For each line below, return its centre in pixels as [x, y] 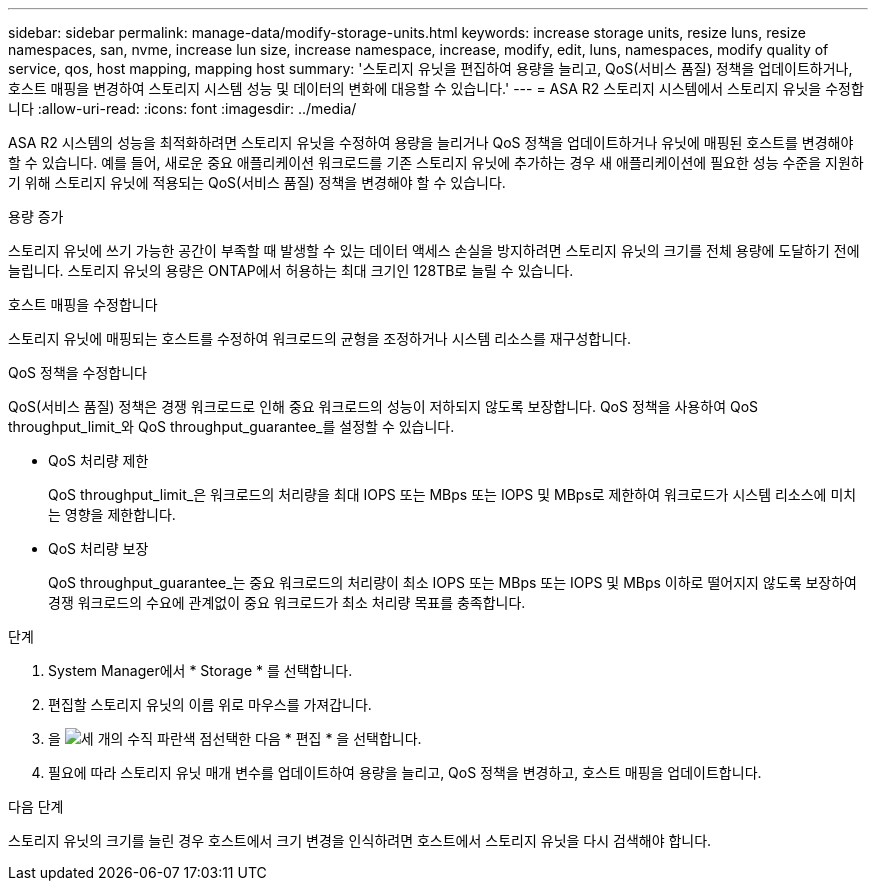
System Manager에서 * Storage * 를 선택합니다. [200, 670]
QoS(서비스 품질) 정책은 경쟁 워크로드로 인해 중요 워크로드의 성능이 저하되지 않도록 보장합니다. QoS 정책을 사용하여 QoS [383, 406]
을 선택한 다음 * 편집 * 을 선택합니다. [235, 738]
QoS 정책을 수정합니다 [77, 372]
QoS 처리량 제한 [98, 460]
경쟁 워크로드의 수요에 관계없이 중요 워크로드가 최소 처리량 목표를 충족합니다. [287, 602]
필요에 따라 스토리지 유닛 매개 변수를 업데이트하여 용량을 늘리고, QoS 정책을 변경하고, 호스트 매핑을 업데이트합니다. [405, 772]
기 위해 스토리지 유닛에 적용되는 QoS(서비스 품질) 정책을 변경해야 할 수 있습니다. [257, 182]
